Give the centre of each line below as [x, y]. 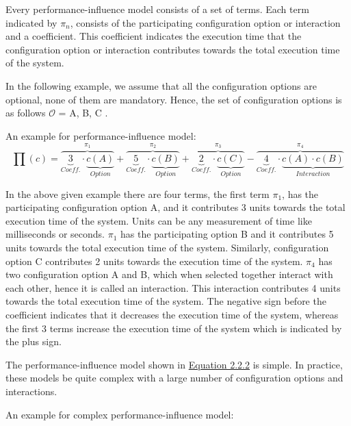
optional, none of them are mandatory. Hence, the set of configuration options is [174, 99]
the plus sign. [34, 341]
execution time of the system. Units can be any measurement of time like [159, 220]
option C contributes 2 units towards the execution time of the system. [154, 261]
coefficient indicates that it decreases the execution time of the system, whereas [172, 314]
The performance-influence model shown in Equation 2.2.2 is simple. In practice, [174, 364]
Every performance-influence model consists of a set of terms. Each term [157, 9]
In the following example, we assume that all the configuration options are [161, 85]
